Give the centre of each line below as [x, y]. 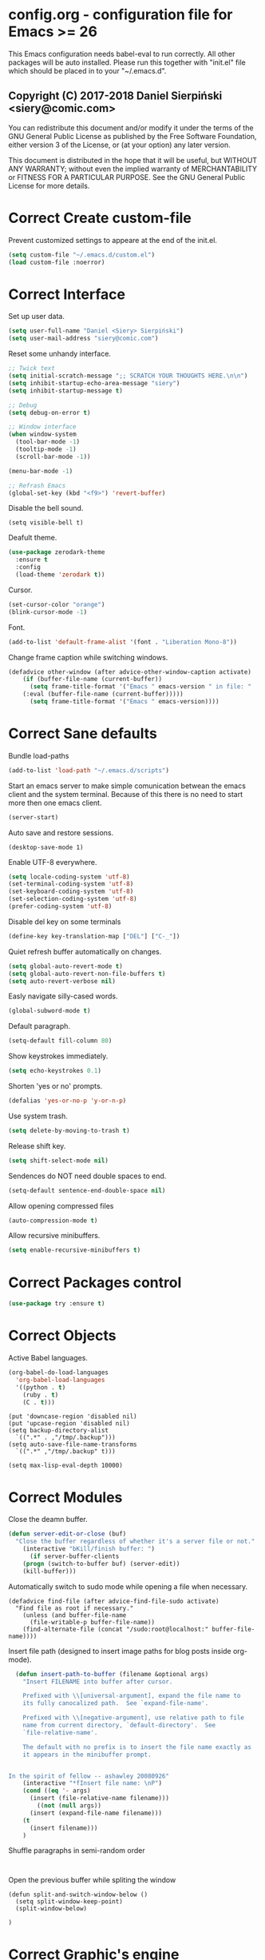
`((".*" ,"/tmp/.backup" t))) [65, 1452]
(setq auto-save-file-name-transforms [73, 1444]
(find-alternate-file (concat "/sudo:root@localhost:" [116, 1629]
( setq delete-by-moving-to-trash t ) [69, 1130]
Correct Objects [62, 1336]
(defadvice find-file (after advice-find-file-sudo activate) [114, 1601]
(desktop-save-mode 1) [46, 847]
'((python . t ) [41, 1387]
